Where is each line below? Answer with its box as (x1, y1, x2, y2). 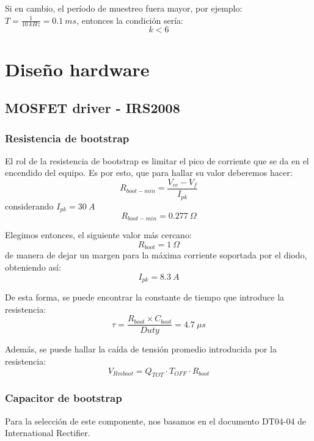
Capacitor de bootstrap (5, 390, 122, 406)
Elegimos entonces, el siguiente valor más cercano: (5, 228, 192, 241)
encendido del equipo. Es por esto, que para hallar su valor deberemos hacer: (5, 166, 293, 179)
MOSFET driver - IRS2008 (5, 98, 180, 117)
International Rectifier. (5, 426, 90, 439)
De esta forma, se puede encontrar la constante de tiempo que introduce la (5, 291, 285, 304)
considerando (5, 199, 54, 212)
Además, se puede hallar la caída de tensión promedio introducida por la (5, 343, 277, 355)
